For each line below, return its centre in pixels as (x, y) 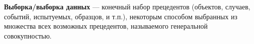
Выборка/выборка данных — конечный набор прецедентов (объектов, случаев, (127, 6)
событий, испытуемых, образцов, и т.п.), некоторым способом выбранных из (121, 16)
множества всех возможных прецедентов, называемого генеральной (106, 26)
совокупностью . (28, 35)
